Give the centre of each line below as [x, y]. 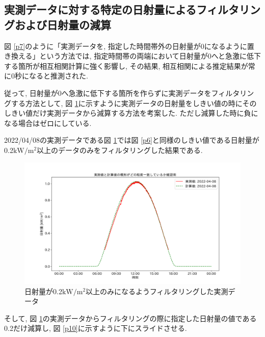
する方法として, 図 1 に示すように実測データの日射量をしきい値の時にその [134, 103]
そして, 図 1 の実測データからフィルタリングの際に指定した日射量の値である [130, 318]
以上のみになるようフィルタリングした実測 [157, 291]
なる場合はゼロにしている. [48, 123]
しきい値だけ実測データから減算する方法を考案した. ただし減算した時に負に [131, 113]
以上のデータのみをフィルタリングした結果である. [120, 150]
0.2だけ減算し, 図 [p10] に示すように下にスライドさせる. [96, 328]
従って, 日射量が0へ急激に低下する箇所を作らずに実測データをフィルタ [122, 93]
